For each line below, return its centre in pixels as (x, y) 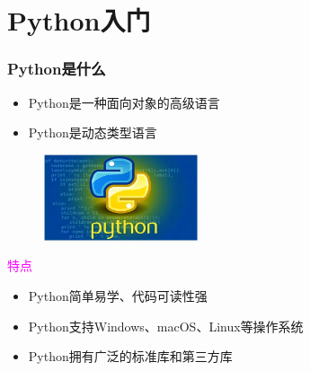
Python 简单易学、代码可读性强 (118, 295)
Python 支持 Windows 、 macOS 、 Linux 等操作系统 (166, 326)
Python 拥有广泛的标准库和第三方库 (130, 356)
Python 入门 (79, 20)
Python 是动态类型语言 (93, 132)
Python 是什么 (57, 69)
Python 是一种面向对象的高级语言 (124, 102)
